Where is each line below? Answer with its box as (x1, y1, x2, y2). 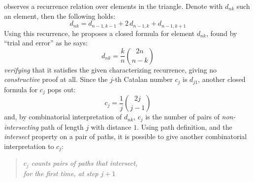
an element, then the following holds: (4, 10, 116, 21)
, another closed (198, 74, 246, 84)
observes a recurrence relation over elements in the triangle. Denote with (4, 1, 223, 11)
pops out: (47, 84, 76, 94)
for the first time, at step (23, 168, 98, 178)
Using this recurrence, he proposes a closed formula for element (4, 28, 195, 38)
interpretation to (4, 141, 54, 151)
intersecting (4, 121, 39, 132)
